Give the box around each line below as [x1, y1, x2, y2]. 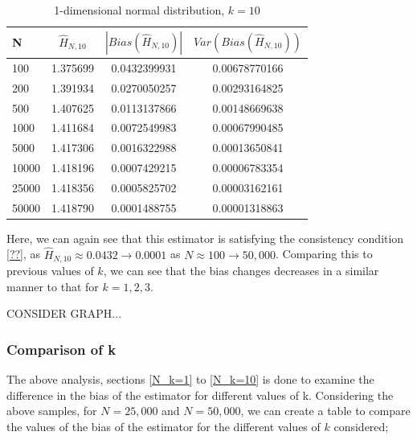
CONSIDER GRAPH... [6, 305, 122, 322]
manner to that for [6, 278, 99, 294]
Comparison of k [6, 339, 117, 359]
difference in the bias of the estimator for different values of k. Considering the [6, 386, 394, 403]
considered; [333, 417, 389, 434]
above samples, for [6, 402, 97, 419]
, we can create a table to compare [240, 402, 411, 419]
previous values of [6, 262, 94, 279]
